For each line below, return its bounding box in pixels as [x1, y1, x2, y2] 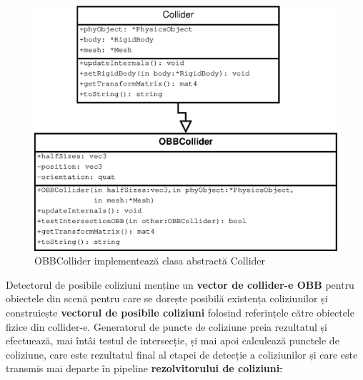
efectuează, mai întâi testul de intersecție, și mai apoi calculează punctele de [6, 333, 339, 348]
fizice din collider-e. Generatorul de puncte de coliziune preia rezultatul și [6, 319, 327, 334]
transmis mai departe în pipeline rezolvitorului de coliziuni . [6, 361, 283, 376]
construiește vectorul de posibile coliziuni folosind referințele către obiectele [6, 305, 354, 320]
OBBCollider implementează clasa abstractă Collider [34, 253, 266, 268]
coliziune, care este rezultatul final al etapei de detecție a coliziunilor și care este [6, 346, 358, 361]
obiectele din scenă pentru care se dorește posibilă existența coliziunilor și [6, 291, 328, 306]
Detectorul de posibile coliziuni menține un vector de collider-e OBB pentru [6, 277, 354, 292]
